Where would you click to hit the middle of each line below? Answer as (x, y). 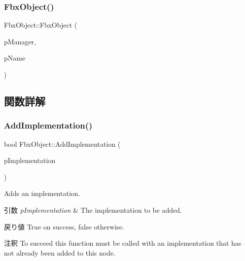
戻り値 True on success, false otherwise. (64, 226)
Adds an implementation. (42, 193)
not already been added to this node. (60, 252)
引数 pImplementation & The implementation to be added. (93, 210)
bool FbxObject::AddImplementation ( (62, 144)
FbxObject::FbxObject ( (41, 25)
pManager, (20, 41)
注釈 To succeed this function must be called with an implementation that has (123, 243)
